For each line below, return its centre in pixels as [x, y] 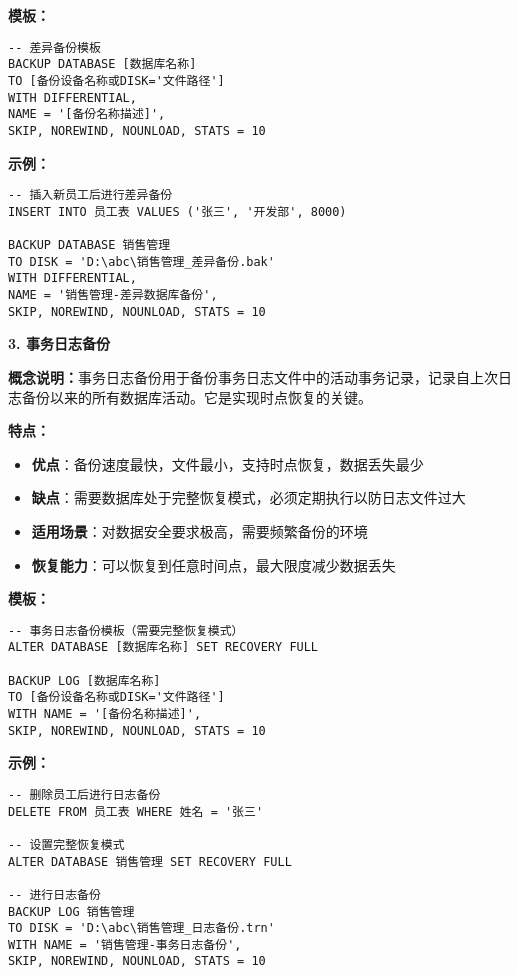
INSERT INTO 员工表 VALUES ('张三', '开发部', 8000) [177, 211]
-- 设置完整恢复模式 [66, 844]
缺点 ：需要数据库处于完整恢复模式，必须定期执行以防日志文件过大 [248, 497]
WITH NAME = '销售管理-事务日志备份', [125, 944]
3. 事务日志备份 [59, 343]
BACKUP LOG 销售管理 [71, 911]
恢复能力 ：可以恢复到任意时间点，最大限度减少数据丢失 [213, 564]
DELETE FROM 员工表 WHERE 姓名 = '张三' [136, 811]
